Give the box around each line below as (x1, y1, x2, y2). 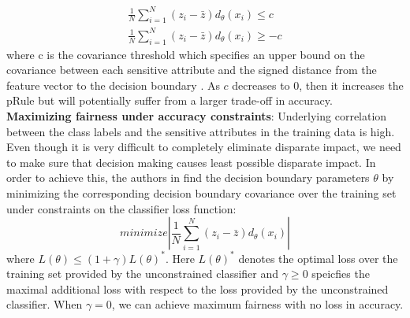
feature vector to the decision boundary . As (6, 76, 220, 93)
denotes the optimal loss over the (238, 250, 398, 266)
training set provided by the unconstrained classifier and (6, 265, 279, 282)
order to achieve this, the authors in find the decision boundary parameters (6, 169, 370, 186)
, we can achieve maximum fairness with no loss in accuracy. (111, 296, 404, 312)
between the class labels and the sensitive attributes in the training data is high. (6, 123, 395, 139)
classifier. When (6, 296, 83, 312)
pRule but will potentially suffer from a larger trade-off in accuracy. (6, 92, 333, 109)
